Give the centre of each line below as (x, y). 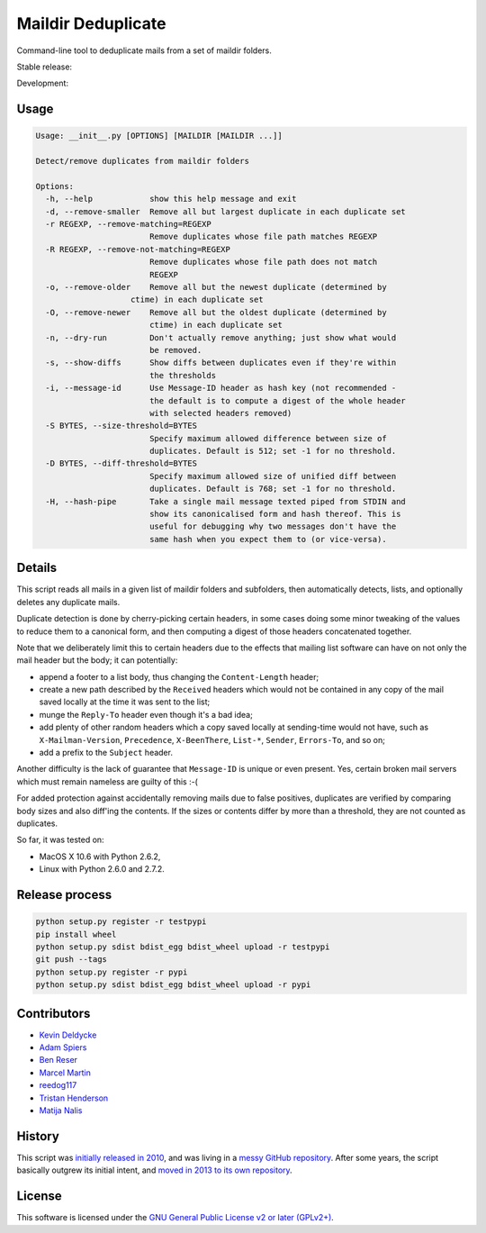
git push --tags (72, 960)
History (38, 1136)
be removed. (175, 350)
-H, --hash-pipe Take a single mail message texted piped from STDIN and (226, 501)
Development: (43, 83)
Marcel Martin (65, 1073)
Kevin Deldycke (68, 1035)
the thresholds (182, 375)
